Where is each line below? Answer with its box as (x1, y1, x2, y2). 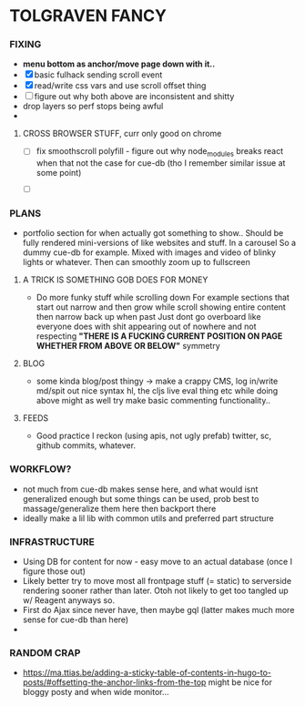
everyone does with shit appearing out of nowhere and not (36, 321, 257, 333)
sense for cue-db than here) (22, 614, 129, 625)
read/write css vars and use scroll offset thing (34, 80, 207, 91)
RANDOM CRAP (9, 646, 81, 659)
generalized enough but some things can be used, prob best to (22, 493, 259, 504)
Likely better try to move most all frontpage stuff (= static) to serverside (22, 575, 292, 586)
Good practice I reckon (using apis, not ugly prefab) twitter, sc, (36, 430, 272, 442)
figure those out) (22, 566, 86, 577)
